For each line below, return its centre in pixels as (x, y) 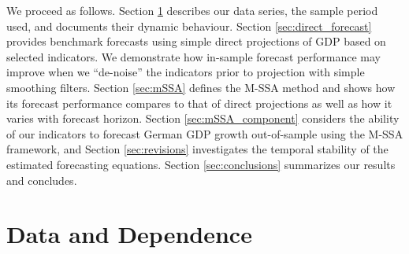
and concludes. (42, 180)
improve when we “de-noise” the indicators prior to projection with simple (186, 72)
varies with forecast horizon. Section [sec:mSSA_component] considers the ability (203, 118)
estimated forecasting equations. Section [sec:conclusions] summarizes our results (201, 164)
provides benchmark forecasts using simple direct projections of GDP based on (196, 41)
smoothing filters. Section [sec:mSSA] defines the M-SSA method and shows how (201, 87)
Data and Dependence (129, 234)
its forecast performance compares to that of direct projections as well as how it (199, 103)
